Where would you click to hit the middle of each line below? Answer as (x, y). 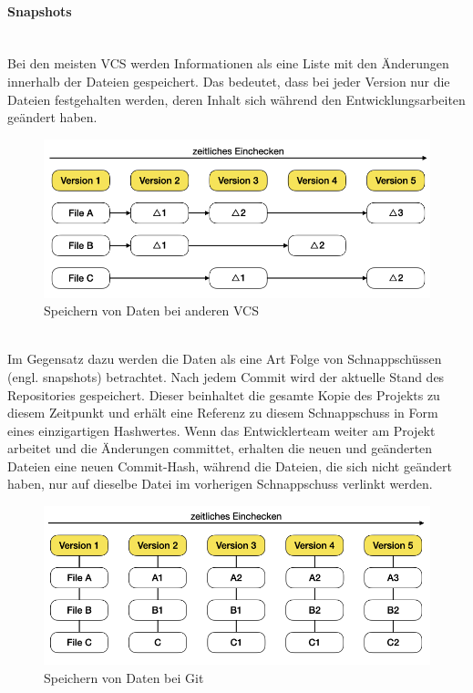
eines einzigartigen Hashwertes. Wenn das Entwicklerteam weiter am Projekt (221, 430)
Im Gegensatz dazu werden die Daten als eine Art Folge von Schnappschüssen (225, 359)
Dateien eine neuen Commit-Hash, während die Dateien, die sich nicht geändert (230, 465)
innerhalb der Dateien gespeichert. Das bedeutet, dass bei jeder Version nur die (229, 81)
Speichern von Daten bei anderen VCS (151, 310)
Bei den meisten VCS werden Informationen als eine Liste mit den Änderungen (228, 63)
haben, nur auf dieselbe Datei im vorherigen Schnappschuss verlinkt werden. (220, 484)
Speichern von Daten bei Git (124, 677)
